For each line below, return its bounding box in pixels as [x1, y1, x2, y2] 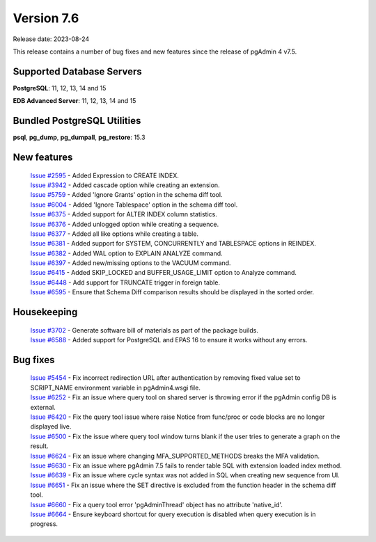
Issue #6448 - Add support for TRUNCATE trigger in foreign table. [30, 278, 221, 287]
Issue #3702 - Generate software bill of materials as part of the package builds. [30, 326, 259, 334]
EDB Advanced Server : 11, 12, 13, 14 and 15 [13, 97, 136, 105]
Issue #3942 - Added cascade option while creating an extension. [30, 181, 220, 189]
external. [30, 403, 56, 411]
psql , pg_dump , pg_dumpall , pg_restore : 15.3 [13, 133, 146, 142]
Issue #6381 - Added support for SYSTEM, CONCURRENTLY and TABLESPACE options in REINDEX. [30, 239, 316, 248]
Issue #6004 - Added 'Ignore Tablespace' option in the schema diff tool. [30, 200, 238, 209]
